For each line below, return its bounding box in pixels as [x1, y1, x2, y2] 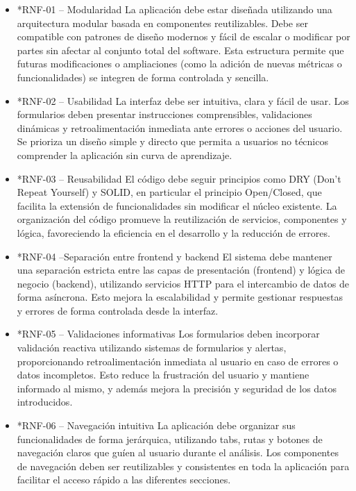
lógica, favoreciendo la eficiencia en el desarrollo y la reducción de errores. [17, 225, 330, 240]
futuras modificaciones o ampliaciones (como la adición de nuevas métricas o [17, 56, 342, 71]
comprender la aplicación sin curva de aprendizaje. [17, 147, 232, 162]
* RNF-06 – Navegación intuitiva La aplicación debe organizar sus [17, 418, 296, 433]
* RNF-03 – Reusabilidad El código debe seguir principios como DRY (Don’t [17, 171, 341, 185]
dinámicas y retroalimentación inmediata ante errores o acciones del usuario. [17, 120, 343, 135]
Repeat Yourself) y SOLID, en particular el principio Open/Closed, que [17, 185, 322, 199]
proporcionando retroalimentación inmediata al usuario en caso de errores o [17, 353, 339, 368]
